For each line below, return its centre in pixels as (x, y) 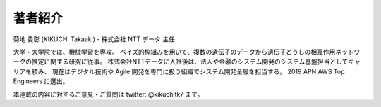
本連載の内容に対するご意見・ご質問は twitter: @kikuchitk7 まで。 (108, 94)
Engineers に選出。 (41, 81)
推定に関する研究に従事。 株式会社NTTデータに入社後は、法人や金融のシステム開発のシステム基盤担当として (190, 62)
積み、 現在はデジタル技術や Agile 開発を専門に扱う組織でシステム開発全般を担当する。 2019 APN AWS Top (188, 71)
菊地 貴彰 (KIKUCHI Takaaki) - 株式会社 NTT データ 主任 (94, 39)
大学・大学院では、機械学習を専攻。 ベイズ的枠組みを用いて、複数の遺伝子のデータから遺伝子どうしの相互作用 (174, 52)
